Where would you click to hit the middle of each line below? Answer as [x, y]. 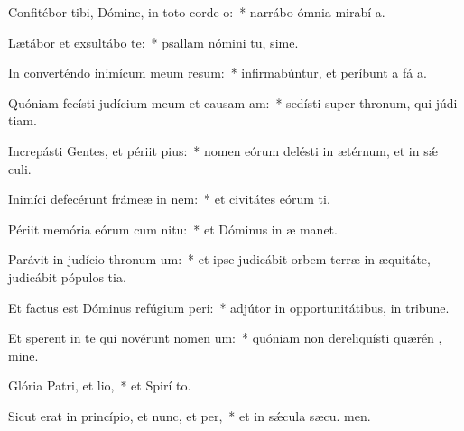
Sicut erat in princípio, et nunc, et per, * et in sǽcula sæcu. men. [190, 415]
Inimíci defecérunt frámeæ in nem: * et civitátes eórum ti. [169, 199]
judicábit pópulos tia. [67, 276]
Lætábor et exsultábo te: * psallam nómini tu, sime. [153, 42]
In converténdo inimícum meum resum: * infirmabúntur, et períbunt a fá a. [218, 73]
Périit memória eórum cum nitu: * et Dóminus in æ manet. [173, 229]
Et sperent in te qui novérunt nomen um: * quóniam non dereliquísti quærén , [225, 338]
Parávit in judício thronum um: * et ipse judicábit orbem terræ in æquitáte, [219, 259]
